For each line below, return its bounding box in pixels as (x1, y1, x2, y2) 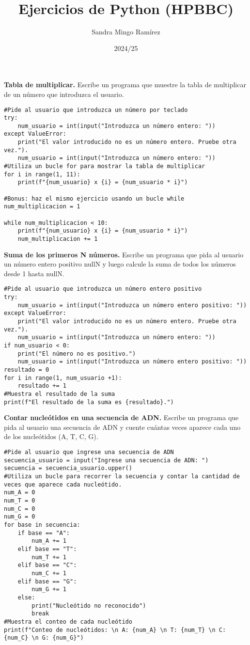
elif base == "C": (17, 562, 77, 569)
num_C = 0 (4, 505, 35, 512)
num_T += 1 (31, 553, 66, 561)
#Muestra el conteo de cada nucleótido (4, 618, 132, 625)
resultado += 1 (17, 382, 66, 390)
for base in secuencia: (4, 521, 80, 528)
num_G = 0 (4, 513, 35, 520)
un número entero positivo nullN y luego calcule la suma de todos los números (4, 259, 236, 269)
